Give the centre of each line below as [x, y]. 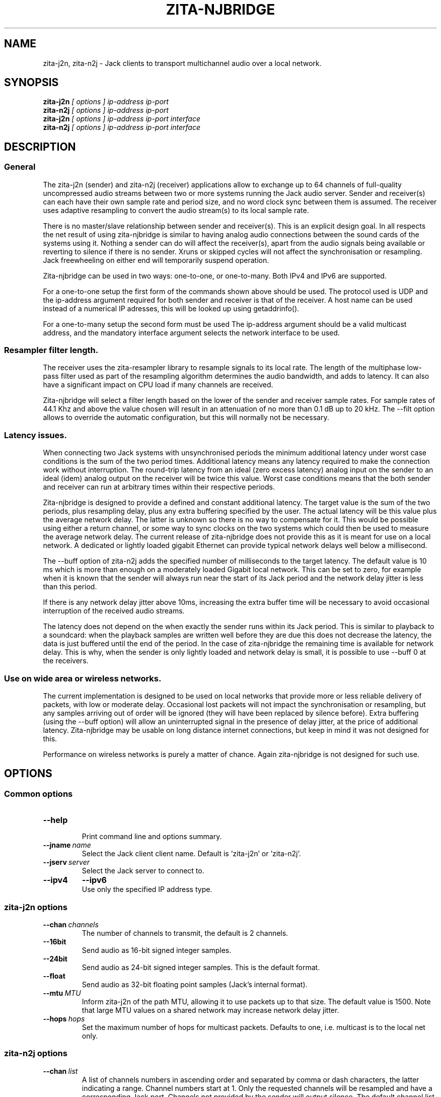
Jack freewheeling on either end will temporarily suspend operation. [156, 260]
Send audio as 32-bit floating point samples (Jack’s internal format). [195, 984]
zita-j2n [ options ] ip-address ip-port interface [122, 119]
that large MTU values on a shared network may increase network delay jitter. [210, 1010]
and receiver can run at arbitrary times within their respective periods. [159, 487]
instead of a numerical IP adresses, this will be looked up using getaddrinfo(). [171, 308]
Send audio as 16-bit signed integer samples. [157, 950]
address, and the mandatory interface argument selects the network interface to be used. [191, 332]
